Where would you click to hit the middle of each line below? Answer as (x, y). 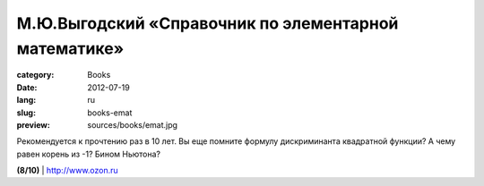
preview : (34, 124)
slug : (26, 113)
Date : (27, 87)
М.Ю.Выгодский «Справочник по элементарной (207, 23)
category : (35, 75)
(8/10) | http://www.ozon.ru (67, 171)
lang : (26, 100)
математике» (70, 48)
